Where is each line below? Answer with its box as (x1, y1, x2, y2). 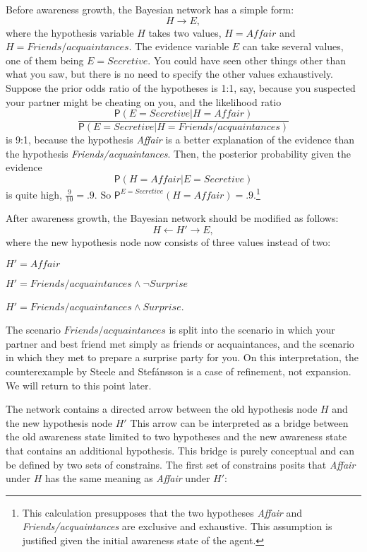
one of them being (6, 52, 84, 67)
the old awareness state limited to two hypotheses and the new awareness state (6, 429, 347, 444)
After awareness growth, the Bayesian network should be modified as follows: (6, 211, 339, 225)
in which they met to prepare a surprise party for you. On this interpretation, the (6, 350, 359, 365)
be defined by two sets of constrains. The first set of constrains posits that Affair (6, 457, 356, 471)
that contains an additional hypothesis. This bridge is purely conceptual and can (6, 443, 355, 458)
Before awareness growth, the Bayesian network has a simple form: (6, 2, 294, 16)
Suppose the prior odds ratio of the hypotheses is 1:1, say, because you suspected (6, 80, 356, 95)
